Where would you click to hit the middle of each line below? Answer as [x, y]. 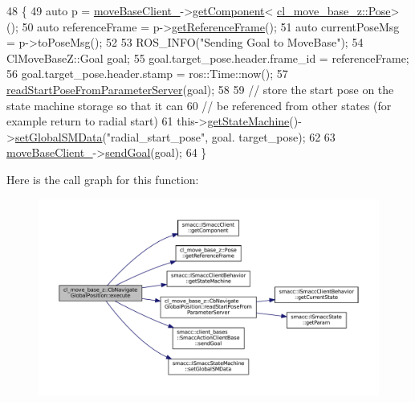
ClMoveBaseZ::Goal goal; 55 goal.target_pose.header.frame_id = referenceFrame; [208, 57]
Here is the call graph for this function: [103, 179]
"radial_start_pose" [156, 136]
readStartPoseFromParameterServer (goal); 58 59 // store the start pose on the [200, 89]
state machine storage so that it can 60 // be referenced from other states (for [199, 105]
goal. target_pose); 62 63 [273, 136]
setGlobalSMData [59, 136]
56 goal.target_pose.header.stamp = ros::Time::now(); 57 [147, 74]
